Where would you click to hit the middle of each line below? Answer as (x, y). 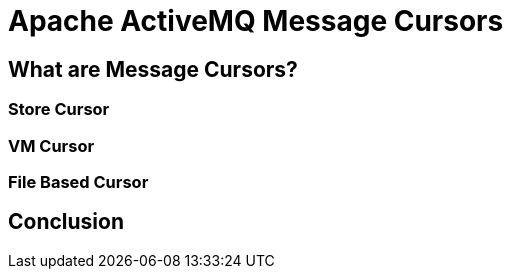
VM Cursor (51, 145)
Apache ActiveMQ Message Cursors (256, 21)
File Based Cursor (78, 181)
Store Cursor (59, 109)
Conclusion (66, 222)
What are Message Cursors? (153, 69)
